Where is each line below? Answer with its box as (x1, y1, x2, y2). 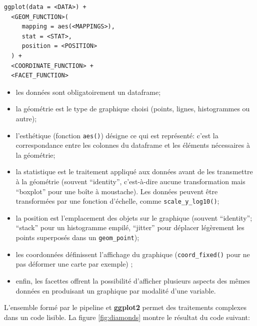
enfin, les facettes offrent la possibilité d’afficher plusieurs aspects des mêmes (15, 275, 250, 286)
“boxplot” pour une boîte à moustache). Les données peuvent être (15, 186, 218, 196)
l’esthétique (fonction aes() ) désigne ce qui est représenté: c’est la (15, 130, 218, 140)
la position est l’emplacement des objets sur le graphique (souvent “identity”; (15, 212, 252, 223)
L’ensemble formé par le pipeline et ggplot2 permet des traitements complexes (4, 302, 246, 313)
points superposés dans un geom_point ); (15, 232, 139, 242)
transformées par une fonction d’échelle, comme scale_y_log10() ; (15, 196, 219, 206)
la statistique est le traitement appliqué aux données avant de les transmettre (15, 166, 253, 177)
